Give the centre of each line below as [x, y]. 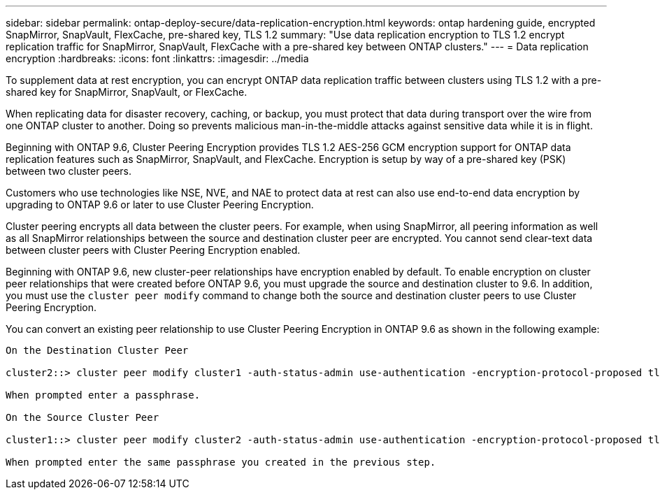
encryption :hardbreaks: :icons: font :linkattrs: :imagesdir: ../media [157, 58]
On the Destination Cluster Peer [97, 350]
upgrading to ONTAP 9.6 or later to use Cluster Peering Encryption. [160, 205]
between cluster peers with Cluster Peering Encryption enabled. [153, 250]
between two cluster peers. [69, 171]
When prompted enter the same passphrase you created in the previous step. [221, 462]
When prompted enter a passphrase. [103, 395]
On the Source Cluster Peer [82, 417]
